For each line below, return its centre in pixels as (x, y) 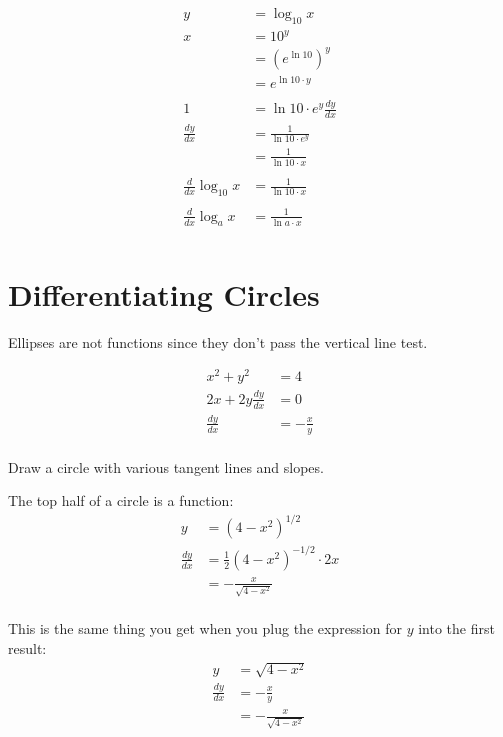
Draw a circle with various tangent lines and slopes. (166, 466)
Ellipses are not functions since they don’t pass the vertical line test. (218, 341)
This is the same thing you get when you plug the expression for (205, 628)
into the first (456, 628)
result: (27, 647)
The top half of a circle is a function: (121, 500)
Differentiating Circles (164, 293)
